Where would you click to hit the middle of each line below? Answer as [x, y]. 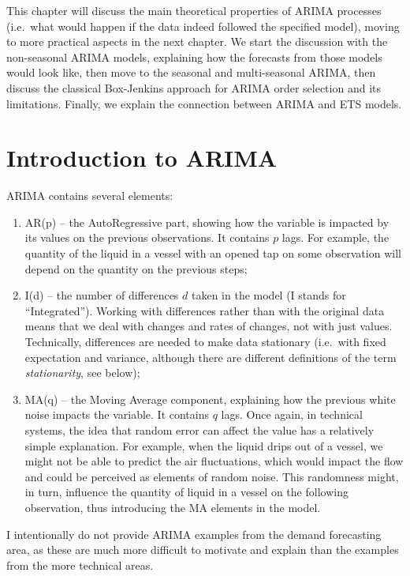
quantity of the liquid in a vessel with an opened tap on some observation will [213, 253]
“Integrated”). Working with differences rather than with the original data [205, 310]
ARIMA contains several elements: [90, 196]
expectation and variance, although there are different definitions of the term [211, 357]
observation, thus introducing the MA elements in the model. [173, 507]
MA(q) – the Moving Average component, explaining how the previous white [210, 399]
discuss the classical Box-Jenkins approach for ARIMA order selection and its [194, 87]
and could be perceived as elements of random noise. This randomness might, [212, 476]
